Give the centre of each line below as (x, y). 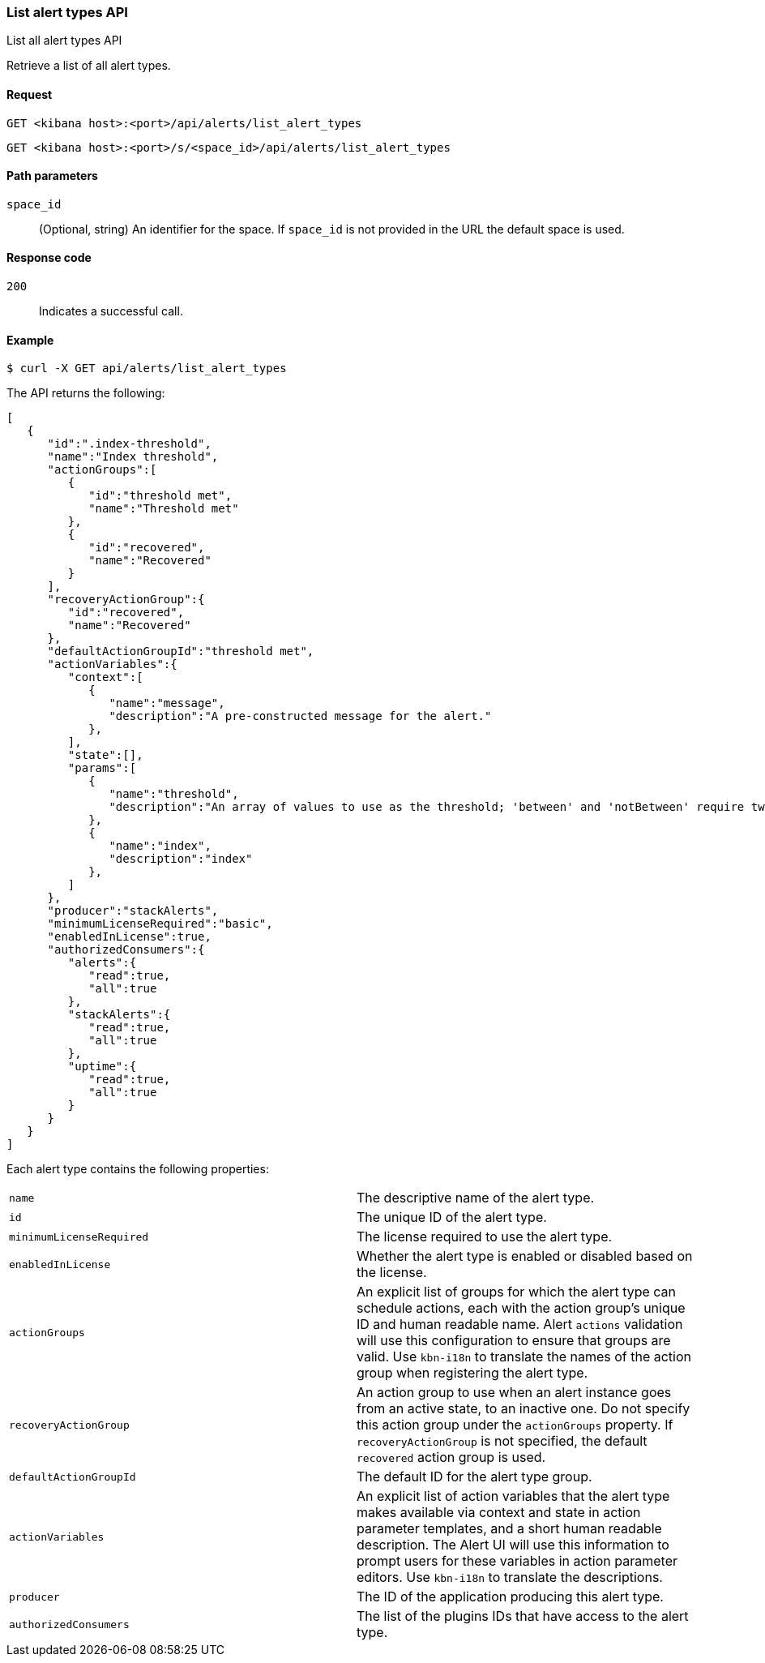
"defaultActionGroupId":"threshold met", (181, 651)
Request (30, 94)
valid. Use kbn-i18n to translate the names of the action (524, 1357)
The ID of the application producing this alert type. (510, 1597)
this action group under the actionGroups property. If (515, 1425)
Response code (49, 258)
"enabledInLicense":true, (129, 937)
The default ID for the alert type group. (474, 1477)
